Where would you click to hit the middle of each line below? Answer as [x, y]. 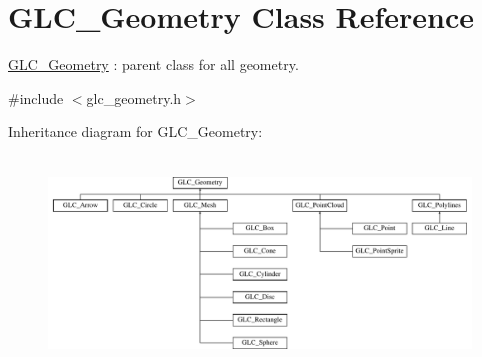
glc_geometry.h [134, 97]
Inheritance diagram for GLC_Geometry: [135, 131]
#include [36, 97]
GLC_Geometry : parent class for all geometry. [153, 64]
